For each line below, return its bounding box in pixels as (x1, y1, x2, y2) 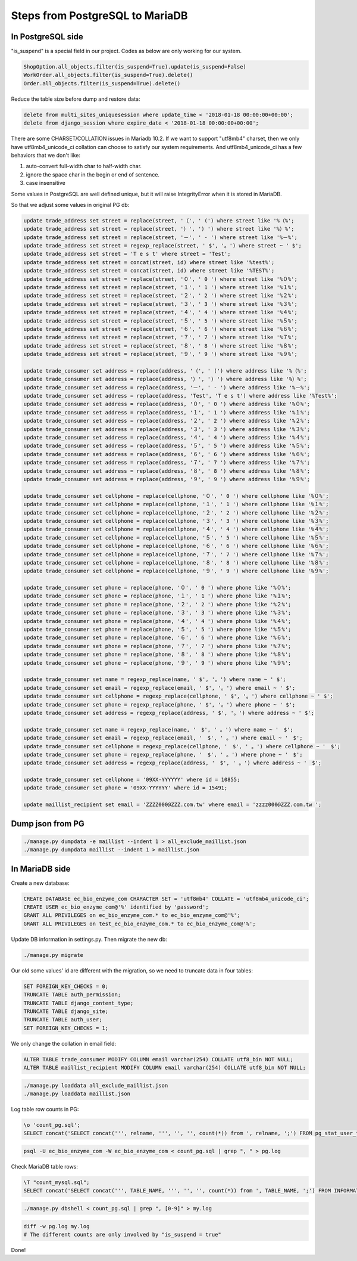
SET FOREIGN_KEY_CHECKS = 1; (23, 1024, 109, 1031)
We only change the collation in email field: (11, 1040, 117, 1047)
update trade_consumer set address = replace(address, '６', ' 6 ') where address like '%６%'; (23, 451, 311, 457)
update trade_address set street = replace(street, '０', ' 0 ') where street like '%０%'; (23, 275, 297, 283)
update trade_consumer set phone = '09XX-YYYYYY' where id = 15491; (23, 785, 228, 791)
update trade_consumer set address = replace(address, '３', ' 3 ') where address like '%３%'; (23, 426, 311, 432)
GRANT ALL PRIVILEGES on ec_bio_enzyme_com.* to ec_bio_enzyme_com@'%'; (23, 912, 240, 919)
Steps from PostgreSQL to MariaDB (11, 9, 188, 22)
